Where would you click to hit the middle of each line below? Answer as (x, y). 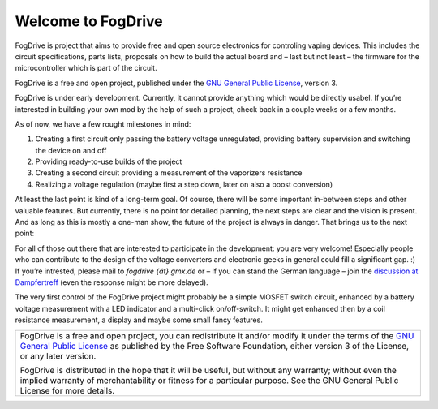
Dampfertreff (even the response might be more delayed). (112, 282)
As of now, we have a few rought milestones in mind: (103, 124)
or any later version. (58, 355)
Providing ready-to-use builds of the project (109, 161)
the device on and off (71, 150)
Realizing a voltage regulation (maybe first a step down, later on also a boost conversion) (184, 184)
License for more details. (67, 390)
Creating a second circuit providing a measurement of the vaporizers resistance (169, 173)
